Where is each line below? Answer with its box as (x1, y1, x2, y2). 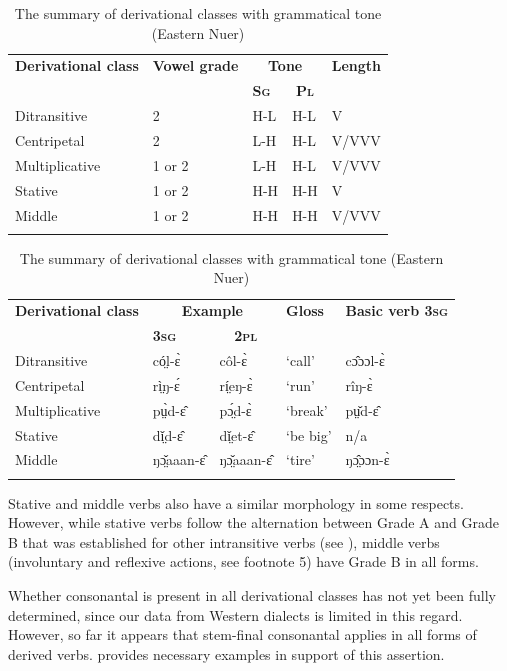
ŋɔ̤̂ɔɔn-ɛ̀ (345, 449, 390, 470)
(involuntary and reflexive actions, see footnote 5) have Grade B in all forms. (8, 551, 479, 572)
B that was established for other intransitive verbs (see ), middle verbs (8, 531, 440, 552)
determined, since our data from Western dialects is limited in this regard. (8, 604, 463, 625)
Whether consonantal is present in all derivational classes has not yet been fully (8, 585, 496, 606)
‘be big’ (286, 424, 332, 445)
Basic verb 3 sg (345, 300, 449, 321)
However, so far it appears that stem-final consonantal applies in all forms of (8, 624, 477, 645)
